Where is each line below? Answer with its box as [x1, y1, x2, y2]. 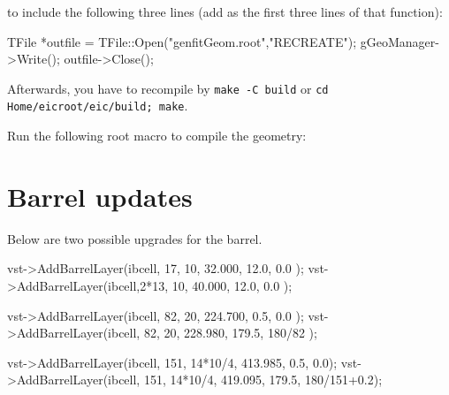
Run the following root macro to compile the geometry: [7, 126, 307, 145]
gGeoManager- [360, 32, 439, 50]
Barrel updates [7, 178, 193, 214]
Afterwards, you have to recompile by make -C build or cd [7, 79, 329, 97]
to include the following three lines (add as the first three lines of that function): [7, 3, 443, 20]
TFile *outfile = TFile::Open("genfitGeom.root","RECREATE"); [7, 32, 357, 50]
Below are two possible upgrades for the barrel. [7, 229, 263, 247]
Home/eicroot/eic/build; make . [7, 96, 188, 115]
